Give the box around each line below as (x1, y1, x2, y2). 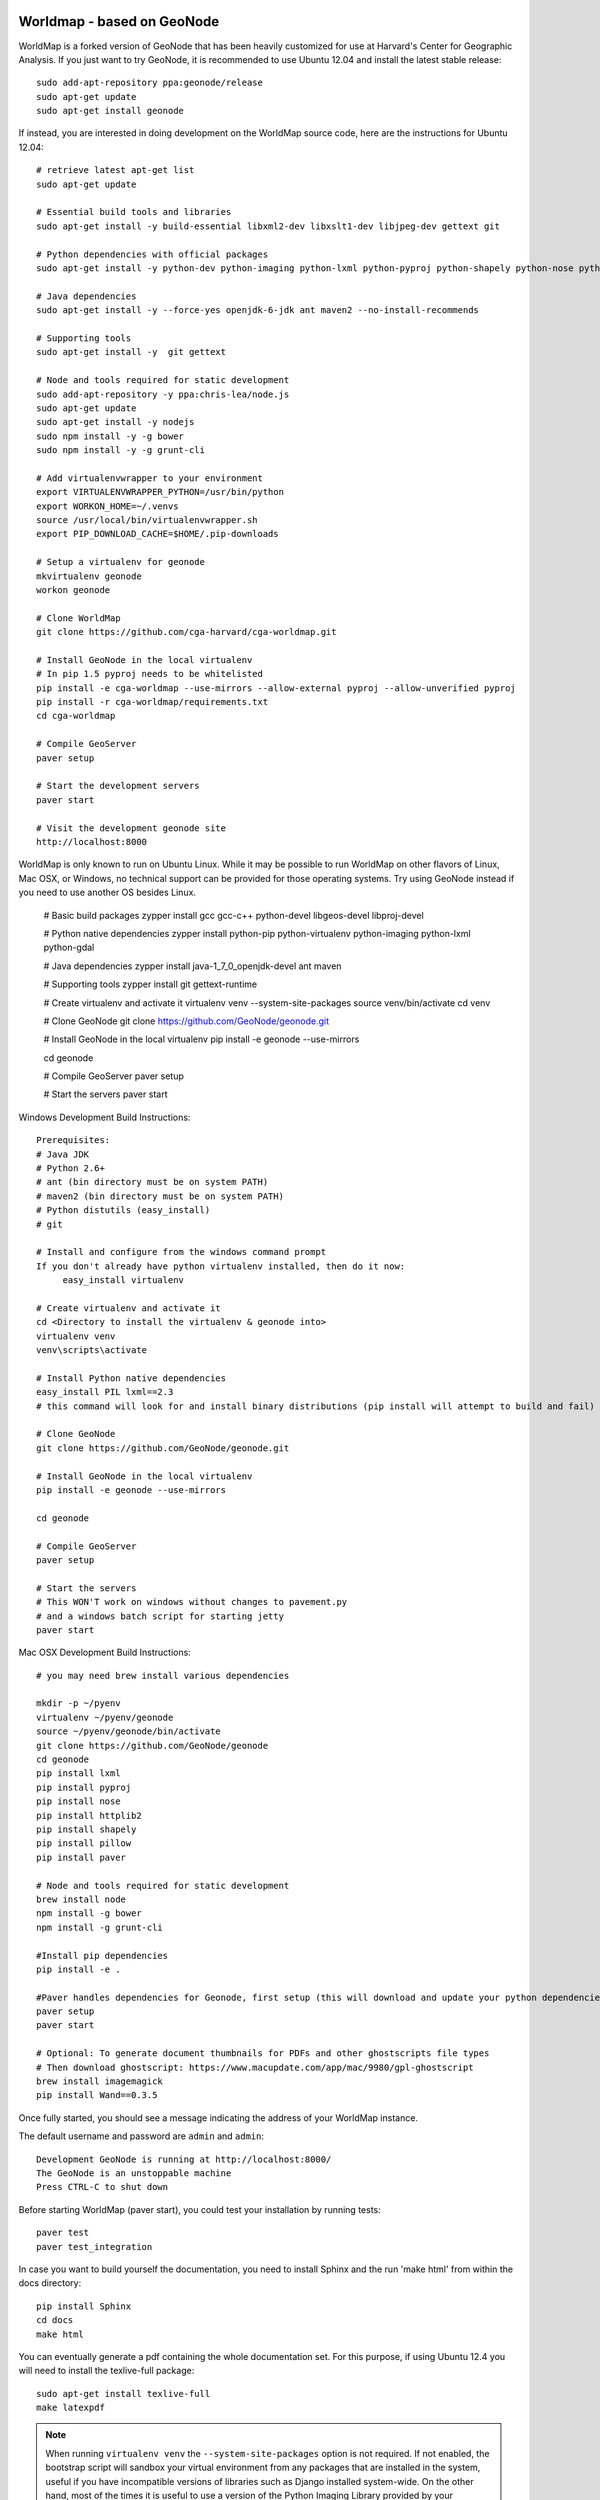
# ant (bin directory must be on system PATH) (36, 1176, 269, 1188)
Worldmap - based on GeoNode (18, 13, 220, 30)
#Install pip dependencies (36, 1950, 169, 1961)
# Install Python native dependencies (36, 1372, 227, 1384)
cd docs (36, 2315, 74, 2326)
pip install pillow (36, 1838, 132, 1849)
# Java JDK (36, 1148, 90, 1160)
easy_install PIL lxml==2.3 (36, 1386, 174, 1398)
